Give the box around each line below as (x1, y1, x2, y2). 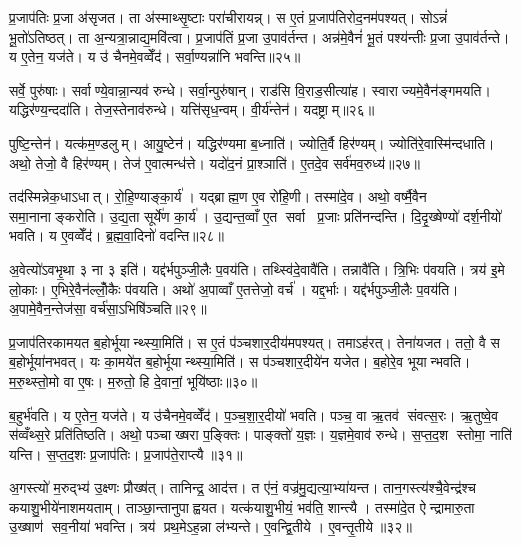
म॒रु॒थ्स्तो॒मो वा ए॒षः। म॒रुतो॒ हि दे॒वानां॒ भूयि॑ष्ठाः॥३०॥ (9, 370, 258, 391)
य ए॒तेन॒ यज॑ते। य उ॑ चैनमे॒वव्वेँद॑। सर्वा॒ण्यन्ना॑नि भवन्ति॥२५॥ (9, 46, 301, 67)
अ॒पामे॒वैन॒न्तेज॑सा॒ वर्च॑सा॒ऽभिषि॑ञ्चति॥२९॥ (9, 298, 207, 319)
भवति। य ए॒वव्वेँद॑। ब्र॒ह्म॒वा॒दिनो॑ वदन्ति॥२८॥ (9, 225, 225, 246)
